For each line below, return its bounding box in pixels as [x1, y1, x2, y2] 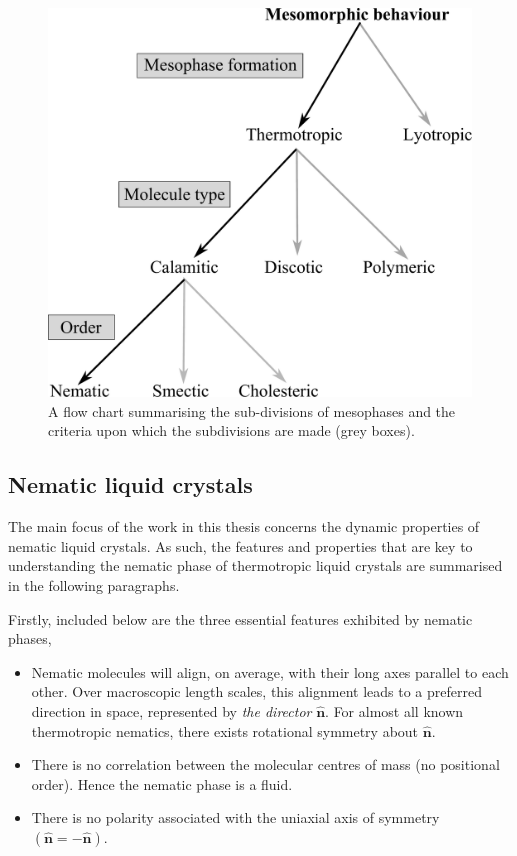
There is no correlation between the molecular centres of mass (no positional [31, 754, 500, 775]
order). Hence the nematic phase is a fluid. [31, 773, 293, 794]
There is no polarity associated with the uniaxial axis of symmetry [31, 807, 440, 828]
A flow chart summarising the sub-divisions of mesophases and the [48, 400, 456, 421]
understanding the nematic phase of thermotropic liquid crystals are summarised [8, 555, 503, 576]
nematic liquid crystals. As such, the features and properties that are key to [8, 535, 473, 556]
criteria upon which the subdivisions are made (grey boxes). [48, 420, 415, 441]
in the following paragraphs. [8, 574, 180, 595]
